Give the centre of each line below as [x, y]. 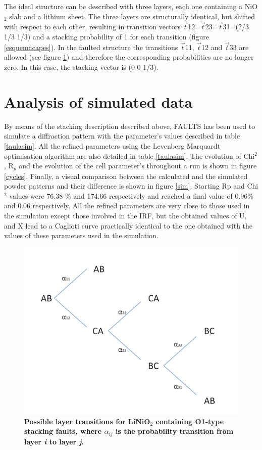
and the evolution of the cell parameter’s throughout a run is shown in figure [138, 166]
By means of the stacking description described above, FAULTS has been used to [130, 126]
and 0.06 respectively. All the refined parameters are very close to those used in [127, 206]
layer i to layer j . [54, 441]
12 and [212, 47]
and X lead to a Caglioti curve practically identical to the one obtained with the [128, 225]
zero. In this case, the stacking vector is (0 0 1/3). [81, 67]
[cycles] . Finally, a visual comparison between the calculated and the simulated [126, 176]
